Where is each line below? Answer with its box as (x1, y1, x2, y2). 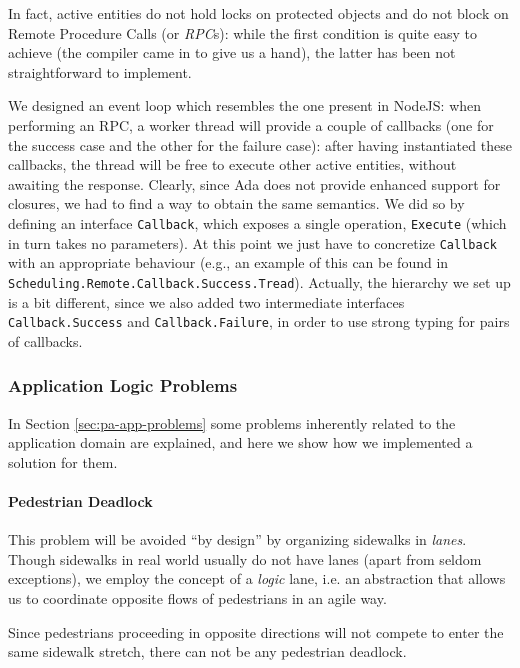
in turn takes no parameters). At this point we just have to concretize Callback (8, 232, 497, 253)
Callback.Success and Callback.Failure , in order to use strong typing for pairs (8, 311, 510, 332)
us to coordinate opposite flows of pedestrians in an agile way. (8, 587, 387, 608)
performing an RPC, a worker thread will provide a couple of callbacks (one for (8, 114, 494, 135)
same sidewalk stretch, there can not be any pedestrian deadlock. (8, 641, 407, 662)
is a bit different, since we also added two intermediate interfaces (8, 291, 405, 312)
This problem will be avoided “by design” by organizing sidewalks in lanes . (8, 529, 467, 550)
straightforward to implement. (8, 61, 192, 82)
